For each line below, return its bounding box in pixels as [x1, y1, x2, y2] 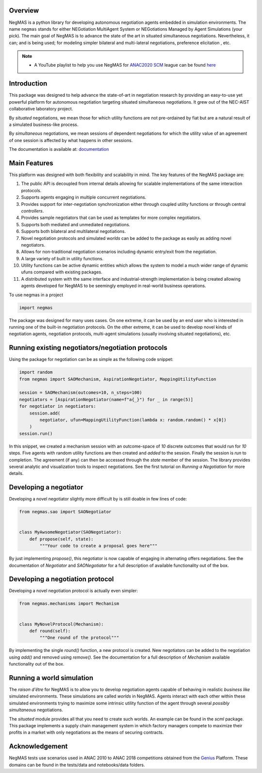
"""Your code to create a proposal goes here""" [39, 543, 158, 549]
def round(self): [29, 628, 71, 634]
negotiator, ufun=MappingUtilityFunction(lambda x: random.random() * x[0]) [39, 417, 227, 423]
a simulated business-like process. [9, 122, 79, 127]
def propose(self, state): [29, 536, 94, 542]
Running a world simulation [9, 674, 94, 682]
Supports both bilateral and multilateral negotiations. [21, 229, 126, 234]
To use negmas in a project [9, 292, 64, 298]
